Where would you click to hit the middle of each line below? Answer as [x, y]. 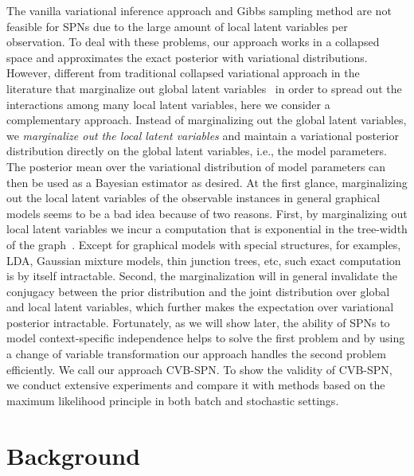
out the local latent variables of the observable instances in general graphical [193, 198]
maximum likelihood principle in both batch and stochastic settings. [173, 400]
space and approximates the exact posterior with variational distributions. [187, 57]
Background [74, 455]
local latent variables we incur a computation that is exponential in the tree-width [207, 229]
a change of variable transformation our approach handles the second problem [196, 354]
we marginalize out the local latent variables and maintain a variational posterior [203, 135]
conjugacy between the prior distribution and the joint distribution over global [198, 291]
